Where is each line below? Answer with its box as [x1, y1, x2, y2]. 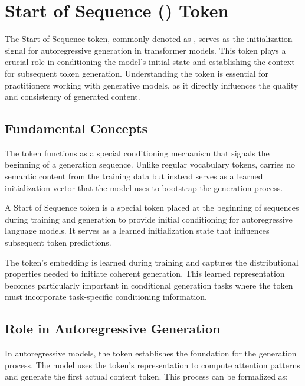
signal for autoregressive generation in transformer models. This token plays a [5, 44, 286, 56]
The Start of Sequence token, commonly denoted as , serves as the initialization [5, 32, 293, 45]
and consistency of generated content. [5, 90, 140, 103]
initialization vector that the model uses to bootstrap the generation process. [5, 181, 283, 194]
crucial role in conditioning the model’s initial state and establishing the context [5, 55, 295, 68]
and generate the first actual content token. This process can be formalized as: [5, 370, 288, 382]
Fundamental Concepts [5, 119, 148, 138]
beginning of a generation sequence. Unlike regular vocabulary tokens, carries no [5, 158, 296, 171]
